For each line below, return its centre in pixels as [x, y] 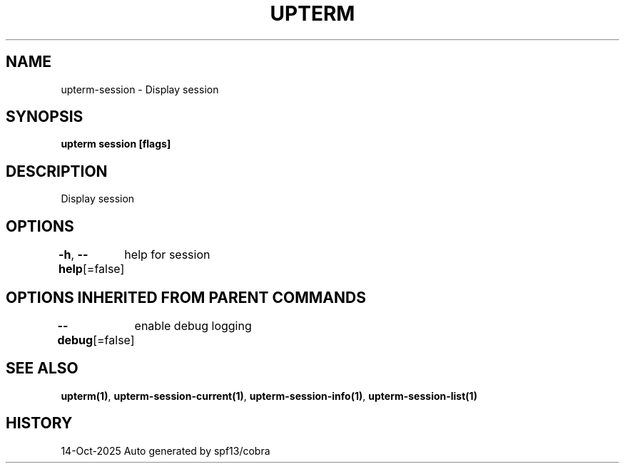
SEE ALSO [42, 368]
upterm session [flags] [116, 144]
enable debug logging [193, 325]
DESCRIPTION [57, 171]
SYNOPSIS [45, 117]
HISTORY [39, 423]
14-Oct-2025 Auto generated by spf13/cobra [166, 450]
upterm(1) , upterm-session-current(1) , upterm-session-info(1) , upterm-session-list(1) [269, 396]
